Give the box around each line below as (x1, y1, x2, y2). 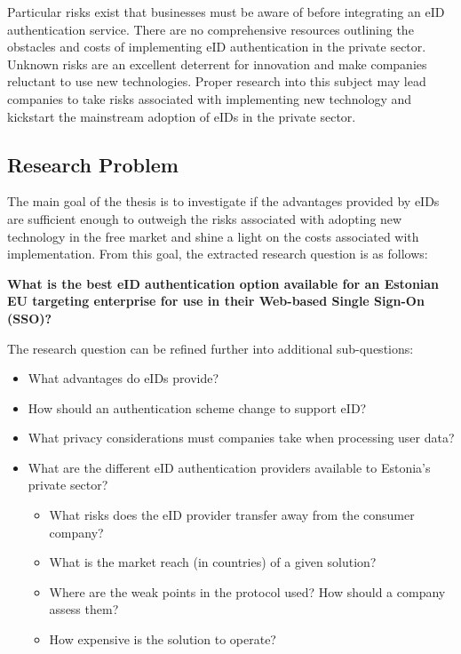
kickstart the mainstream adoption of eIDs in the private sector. (7, 107, 356, 125)
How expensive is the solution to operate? (49, 630, 276, 649)
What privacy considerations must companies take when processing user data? (28, 428, 455, 447)
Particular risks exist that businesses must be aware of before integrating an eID (7, 3, 445, 20)
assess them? (49, 600, 119, 618)
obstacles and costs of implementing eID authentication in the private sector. (7, 37, 426, 56)
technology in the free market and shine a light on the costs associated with (7, 227, 419, 245)
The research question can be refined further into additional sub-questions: (7, 339, 414, 357)
